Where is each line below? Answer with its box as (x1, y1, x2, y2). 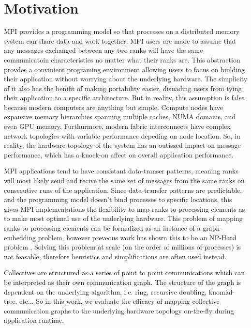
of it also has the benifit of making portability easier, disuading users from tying (4, 83, 242, 93)
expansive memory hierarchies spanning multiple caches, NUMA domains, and (4, 111, 236, 122)
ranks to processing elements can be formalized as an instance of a (4, 223, 201, 233)
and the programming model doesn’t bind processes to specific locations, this (4, 194, 232, 204)
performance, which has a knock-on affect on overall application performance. (4, 149, 234, 159)
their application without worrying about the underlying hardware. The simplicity (4, 74, 248, 84)
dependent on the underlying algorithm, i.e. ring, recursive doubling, (4, 286, 207, 297)
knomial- (208, 286, 235, 297)
